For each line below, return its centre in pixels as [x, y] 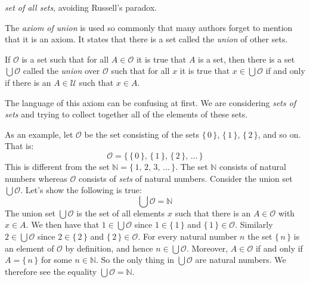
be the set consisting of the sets [142, 134]
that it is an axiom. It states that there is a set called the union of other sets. [146, 39]
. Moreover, [207, 248]
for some [56, 260]
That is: [19, 146]
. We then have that [63, 224]
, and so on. [279, 134]
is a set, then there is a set [247, 59]
